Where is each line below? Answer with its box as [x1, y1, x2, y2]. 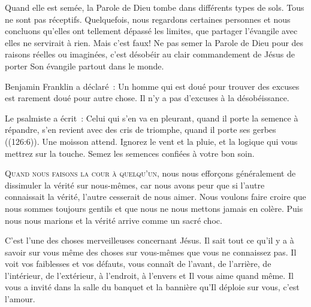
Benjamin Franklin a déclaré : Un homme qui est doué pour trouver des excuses [5, 80, 300, 92]
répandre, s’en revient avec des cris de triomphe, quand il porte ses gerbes [5, 123, 276, 136]
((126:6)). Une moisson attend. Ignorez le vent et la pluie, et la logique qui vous [5, 135, 298, 147]
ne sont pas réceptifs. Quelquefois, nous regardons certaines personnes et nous [5, 13, 291, 25]
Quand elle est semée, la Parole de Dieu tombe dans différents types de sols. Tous [5, 1, 304, 13]
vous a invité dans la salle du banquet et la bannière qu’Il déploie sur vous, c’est [5, 281, 300, 293]
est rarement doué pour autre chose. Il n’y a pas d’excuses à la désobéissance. [5, 92, 289, 104]
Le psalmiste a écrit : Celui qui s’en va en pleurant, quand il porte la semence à [5, 111, 298, 124]
